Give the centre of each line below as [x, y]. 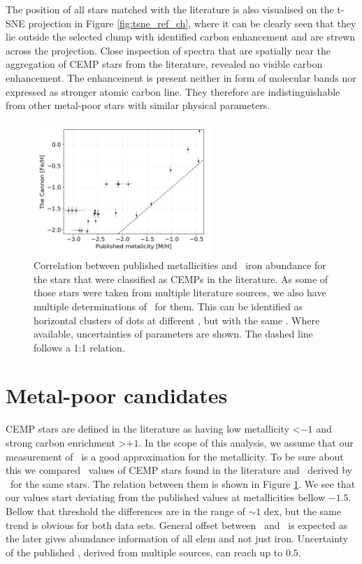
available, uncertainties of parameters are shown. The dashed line [173, 334]
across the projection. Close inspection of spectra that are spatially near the [168, 50]
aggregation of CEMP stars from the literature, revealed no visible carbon [164, 64]
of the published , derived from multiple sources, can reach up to [144, 552]
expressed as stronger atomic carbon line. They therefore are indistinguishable [173, 91]
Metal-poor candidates [117, 395]
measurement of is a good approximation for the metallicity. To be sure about [175, 456]
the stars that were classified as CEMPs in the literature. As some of [181, 279]
